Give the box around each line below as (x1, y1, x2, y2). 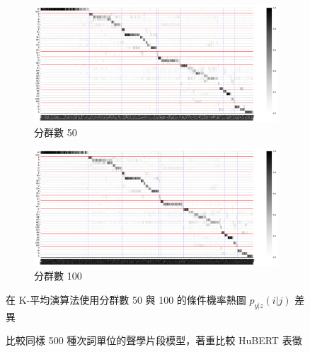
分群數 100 (34, 268, 82, 283)
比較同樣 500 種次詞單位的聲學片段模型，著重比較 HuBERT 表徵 (6, 333, 302, 348)
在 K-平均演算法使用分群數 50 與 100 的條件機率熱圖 (6, 292, 246, 307)
